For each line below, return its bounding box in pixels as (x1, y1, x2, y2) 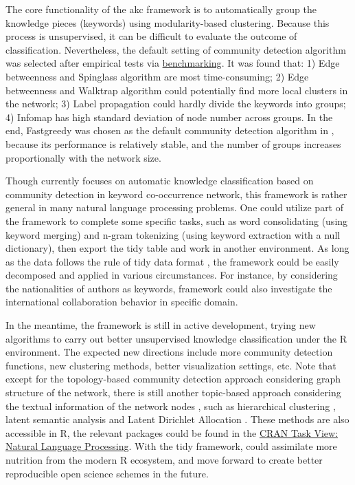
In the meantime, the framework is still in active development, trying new (5, 318, 316, 332)
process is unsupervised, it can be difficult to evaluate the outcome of (5, 29, 297, 43)
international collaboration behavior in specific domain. (5, 294, 238, 309)
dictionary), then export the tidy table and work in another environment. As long (5, 241, 350, 255)
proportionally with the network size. (5, 150, 161, 164)
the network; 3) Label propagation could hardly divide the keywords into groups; (5, 96, 346, 111)
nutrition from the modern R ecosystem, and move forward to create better (5, 453, 323, 466)
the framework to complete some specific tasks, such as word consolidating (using (5, 213, 348, 228)
